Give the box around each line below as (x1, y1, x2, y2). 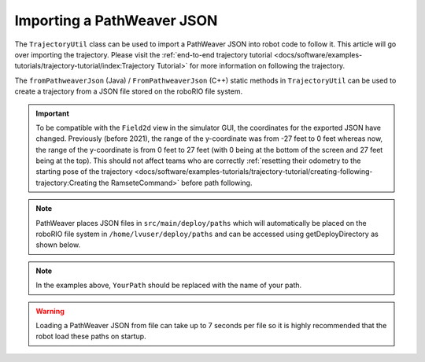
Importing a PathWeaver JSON (14, 12, 218, 29)
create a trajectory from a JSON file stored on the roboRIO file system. (14, 87, 243, 96)
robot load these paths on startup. (35, 331, 146, 342)
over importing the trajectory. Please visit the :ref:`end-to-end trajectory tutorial (14, 50, 273, 59)
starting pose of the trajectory (35, 167, 133, 176)
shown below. (35, 240, 81, 249)
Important (35, 109, 70, 118)
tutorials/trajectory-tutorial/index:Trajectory (14, 61, 155, 71)
